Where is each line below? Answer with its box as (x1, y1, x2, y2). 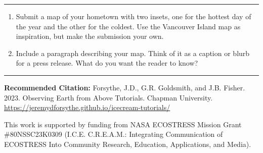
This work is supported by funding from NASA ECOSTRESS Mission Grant (4, 119, 242, 129)
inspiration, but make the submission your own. (16, 31, 164, 41)
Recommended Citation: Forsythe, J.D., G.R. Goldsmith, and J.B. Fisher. (4, 82, 245, 92)
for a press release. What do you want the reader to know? (16, 58, 198, 68)
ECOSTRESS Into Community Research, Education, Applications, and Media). (4, 138, 251, 149)
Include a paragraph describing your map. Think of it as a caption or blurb (16, 47, 250, 58)
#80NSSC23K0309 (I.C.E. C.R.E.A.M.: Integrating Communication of (4, 129, 223, 139)
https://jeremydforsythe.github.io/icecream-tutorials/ (4, 102, 170, 113)
